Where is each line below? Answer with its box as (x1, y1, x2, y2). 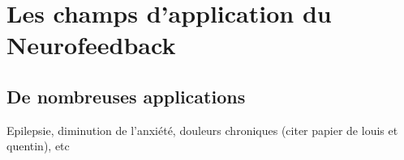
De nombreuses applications (6, 83, 246, 108)
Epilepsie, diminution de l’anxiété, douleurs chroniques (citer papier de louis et (6, 121, 398, 138)
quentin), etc (6, 137, 70, 154)
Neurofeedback (6, 28, 176, 61)
